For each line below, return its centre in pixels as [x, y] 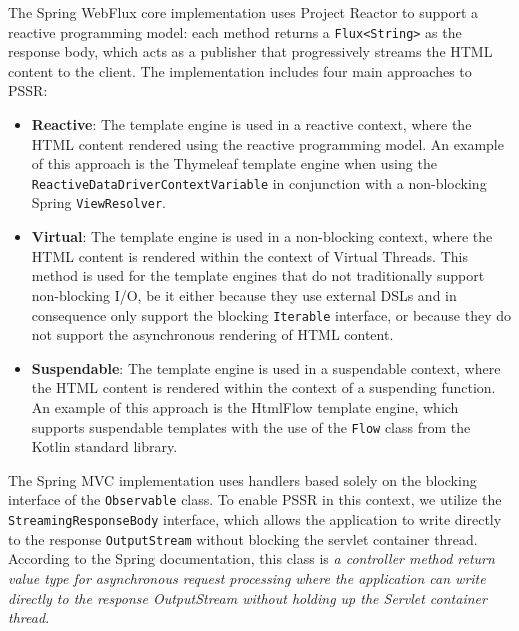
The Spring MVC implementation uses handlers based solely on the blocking [242, 479]
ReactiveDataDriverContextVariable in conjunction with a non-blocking [259, 182]
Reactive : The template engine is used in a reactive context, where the [251, 124]
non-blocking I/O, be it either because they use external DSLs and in [244, 294]
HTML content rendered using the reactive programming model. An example [267, 143]
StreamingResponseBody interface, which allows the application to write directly [255, 519]
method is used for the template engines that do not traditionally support [258, 275]
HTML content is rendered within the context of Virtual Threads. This [249, 255]
